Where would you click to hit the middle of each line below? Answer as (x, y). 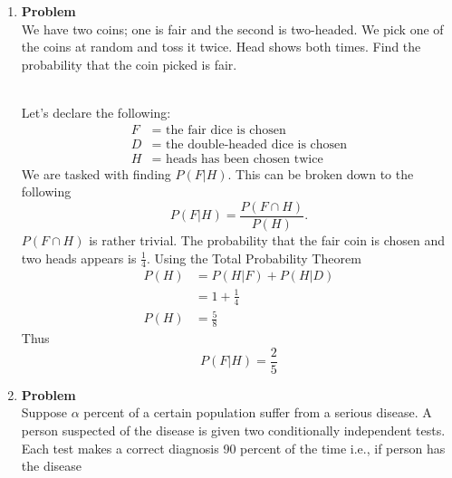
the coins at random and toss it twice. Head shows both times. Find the (221, 47)
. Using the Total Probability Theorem (254, 258)
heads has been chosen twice (245, 159)
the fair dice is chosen (226, 130)
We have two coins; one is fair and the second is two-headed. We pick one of (232, 29)
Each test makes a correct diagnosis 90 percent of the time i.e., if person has (233, 448)
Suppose (44, 412)
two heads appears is (79, 258)
